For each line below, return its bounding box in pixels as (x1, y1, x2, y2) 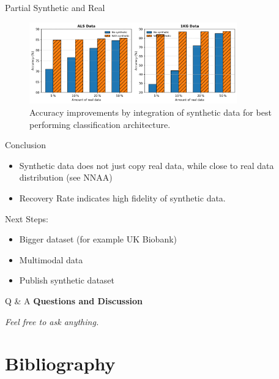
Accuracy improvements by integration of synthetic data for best (29, 106, 272, 118)
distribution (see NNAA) (19, 171, 113, 184)
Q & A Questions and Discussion (5, 294, 143, 307)
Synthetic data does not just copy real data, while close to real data (19, 159, 274, 171)
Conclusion (5, 138, 46, 151)
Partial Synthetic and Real (5, 1, 105, 13)
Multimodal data (19, 253, 83, 266)
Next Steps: (5, 212, 48, 225)
